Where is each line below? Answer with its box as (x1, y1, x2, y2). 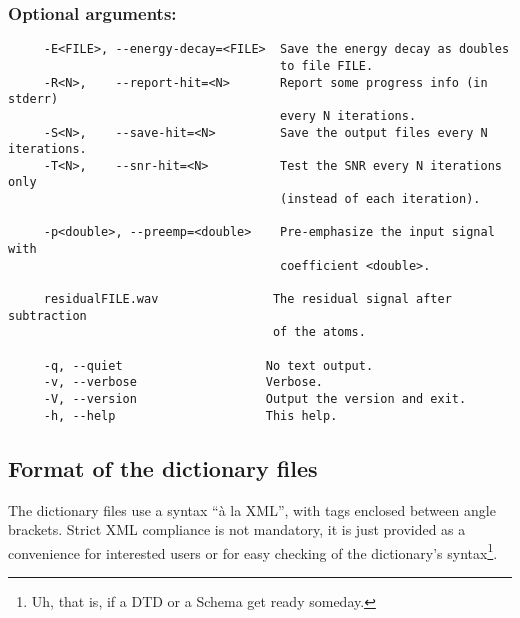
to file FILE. (280, 58, 374, 73)
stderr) (8, 92, 59, 107)
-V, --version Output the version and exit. (43, 392, 467, 406)
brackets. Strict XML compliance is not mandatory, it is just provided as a (8, 519, 466, 540)
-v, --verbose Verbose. (43, 375, 323, 390)
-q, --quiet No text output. (43, 358, 374, 373)
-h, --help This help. (43, 408, 338, 423)
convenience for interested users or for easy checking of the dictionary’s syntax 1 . (8, 539, 498, 563)
